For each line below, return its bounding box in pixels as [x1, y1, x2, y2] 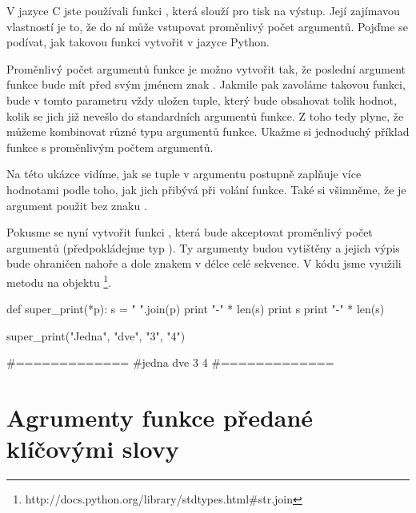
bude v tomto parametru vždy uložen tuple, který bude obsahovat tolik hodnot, [6, 91, 397, 108]
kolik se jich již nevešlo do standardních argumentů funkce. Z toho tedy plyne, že [6, 107, 404, 124]
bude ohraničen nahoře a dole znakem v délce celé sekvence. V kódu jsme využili [6, 255, 402, 272]
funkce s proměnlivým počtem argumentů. [6, 138, 214, 155]
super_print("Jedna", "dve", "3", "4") [6, 327, 186, 344]
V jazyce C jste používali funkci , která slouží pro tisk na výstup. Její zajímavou [6, 2, 400, 18]
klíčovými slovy [6, 432, 179, 465]
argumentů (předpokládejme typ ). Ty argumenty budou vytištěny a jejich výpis [6, 239, 400, 256]
